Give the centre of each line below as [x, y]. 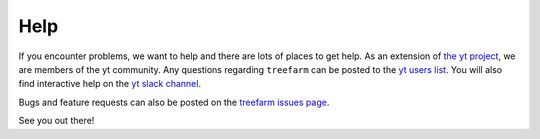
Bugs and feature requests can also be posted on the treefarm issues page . [174, 102]
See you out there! [56, 121]
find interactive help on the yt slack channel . [110, 84]
